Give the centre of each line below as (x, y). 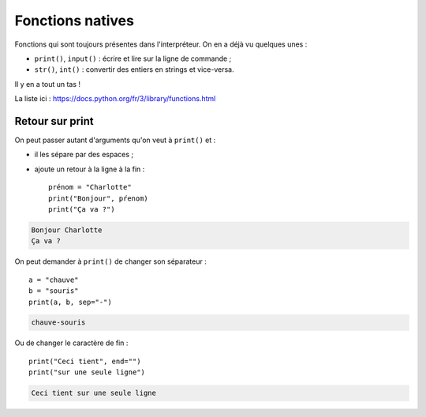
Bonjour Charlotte (67, 230)
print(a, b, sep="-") (70, 302)
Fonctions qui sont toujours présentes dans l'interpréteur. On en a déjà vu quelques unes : (161, 44)
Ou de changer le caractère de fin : (71, 343)
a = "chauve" (54, 280)
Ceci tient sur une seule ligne (94, 393)
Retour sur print (54, 121)
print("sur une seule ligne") (87, 372)
